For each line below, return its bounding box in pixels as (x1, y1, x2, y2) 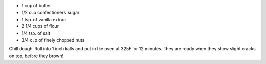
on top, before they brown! (9, 53, 64, 59)
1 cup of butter (21, 3, 51, 8)
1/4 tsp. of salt (21, 30, 51, 36)
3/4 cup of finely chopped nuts (21, 37, 85, 43)
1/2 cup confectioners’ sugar (21, 10, 80, 16)
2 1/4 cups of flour (21, 23, 59, 29)
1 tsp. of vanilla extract (21, 16, 67, 22)
